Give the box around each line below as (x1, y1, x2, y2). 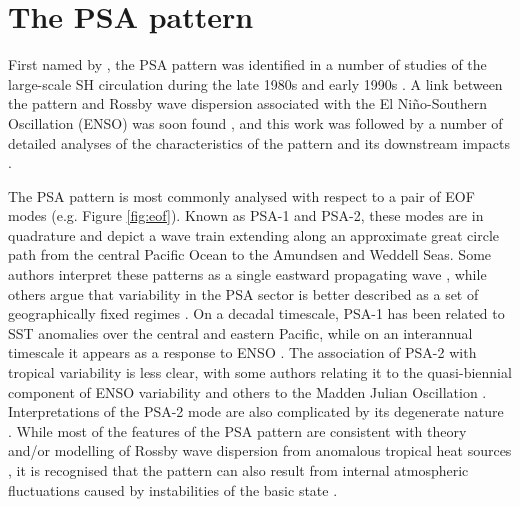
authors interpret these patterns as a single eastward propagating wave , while (8, 264, 487, 285)
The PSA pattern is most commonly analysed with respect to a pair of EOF (8, 185, 475, 206)
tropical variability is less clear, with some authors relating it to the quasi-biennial (8, 362, 512, 383)
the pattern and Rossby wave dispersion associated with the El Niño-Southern (8, 93, 487, 114)
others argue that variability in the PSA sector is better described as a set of (8, 283, 479, 304)
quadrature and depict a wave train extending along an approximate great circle (8, 224, 500, 245)
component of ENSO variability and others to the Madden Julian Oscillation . (8, 381, 487, 402)
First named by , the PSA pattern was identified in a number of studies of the (8, 54, 487, 75)
